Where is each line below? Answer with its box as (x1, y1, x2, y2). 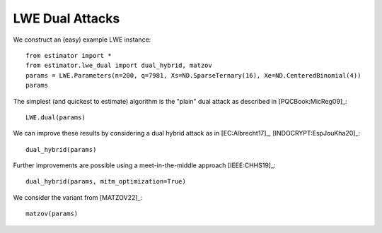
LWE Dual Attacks (13, 11, 120, 26)
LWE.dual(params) (25, 113, 86, 121)
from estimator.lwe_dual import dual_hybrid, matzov (25, 61, 212, 70)
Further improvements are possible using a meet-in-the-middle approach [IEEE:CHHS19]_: (13, 161, 276, 169)
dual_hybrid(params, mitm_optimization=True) (25, 177, 187, 186)
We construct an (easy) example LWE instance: (13, 35, 151, 44)
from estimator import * (25, 52, 112, 59)
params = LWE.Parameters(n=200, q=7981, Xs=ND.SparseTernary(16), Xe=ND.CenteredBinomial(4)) (25, 71, 361, 79)
